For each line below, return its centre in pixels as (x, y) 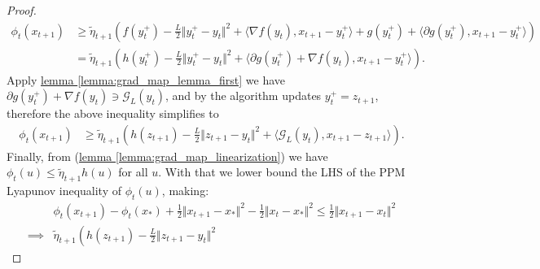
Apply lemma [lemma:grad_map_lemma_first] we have (146, 79)
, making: (185, 191)
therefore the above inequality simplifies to (113, 113)
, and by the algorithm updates (244, 95)
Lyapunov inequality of (64, 191)
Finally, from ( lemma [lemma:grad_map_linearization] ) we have (167, 156)
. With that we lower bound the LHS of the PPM (282, 172)
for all (133, 172)
